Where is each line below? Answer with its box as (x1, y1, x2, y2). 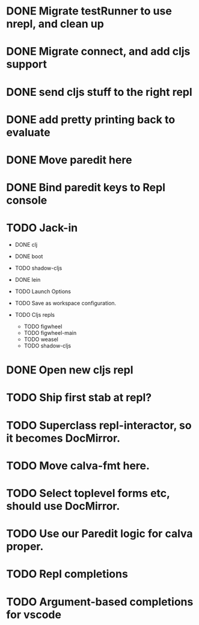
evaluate (6, 125, 51, 139)
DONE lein (14, 276, 41, 284)
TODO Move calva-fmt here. (6, 458, 150, 472)
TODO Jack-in (6, 221, 78, 235)
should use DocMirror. (6, 500, 120, 513)
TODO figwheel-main (23, 329, 77, 337)
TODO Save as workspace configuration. (14, 300, 117, 307)
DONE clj (14, 241, 38, 249)
